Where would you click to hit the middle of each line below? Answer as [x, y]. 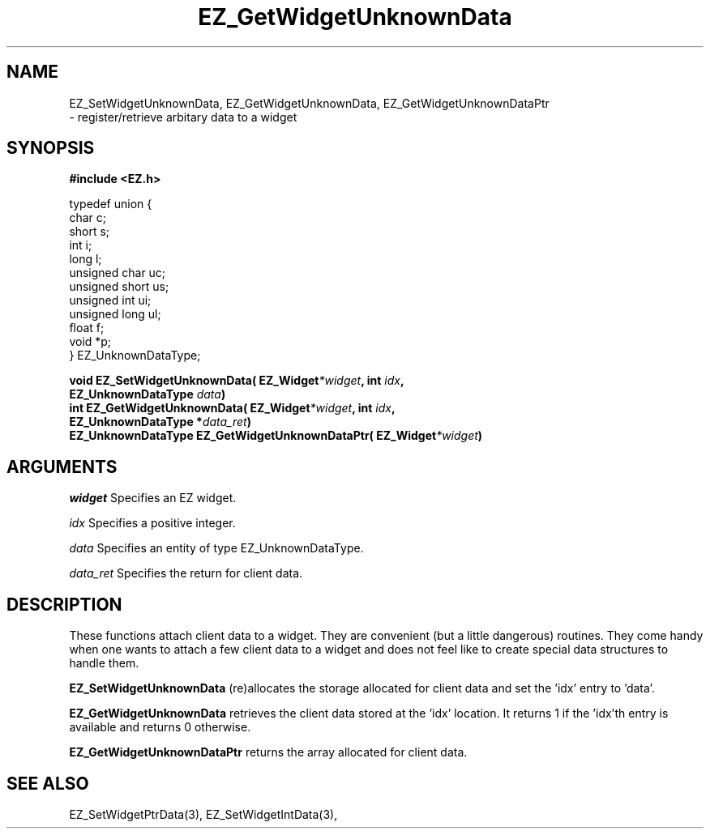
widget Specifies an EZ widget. [153, 498]
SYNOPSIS [51, 148]
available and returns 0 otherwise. [160, 727]
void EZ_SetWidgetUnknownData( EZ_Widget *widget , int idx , [237, 381]
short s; [90, 232]
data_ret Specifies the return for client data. [186, 573]
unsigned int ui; [110, 300]
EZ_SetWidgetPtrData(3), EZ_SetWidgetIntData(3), [203, 814]
